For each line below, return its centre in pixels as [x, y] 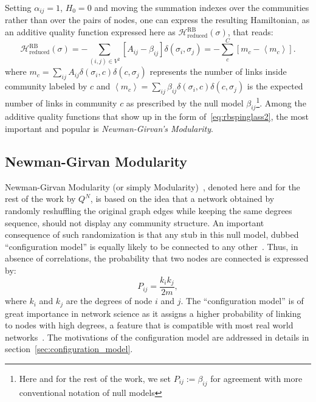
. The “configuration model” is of [242, 301]
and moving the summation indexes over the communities [202, 7]
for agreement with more [256, 378]
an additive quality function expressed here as [90, 32]
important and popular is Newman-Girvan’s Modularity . [109, 129]
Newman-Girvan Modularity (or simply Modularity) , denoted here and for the [153, 186]
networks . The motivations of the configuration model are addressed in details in [157, 337]
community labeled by [46, 86]
